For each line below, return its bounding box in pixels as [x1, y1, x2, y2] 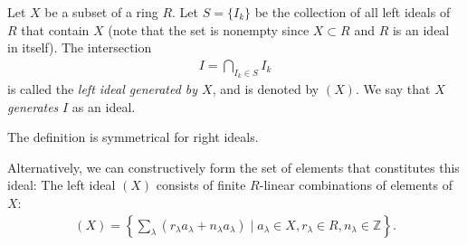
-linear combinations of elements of [259, 175, 453, 194]
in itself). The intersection [7, 38, 152, 57]
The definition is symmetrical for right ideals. [7, 127, 259, 146]
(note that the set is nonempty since [108, 20, 310, 39]
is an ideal [392, 20, 450, 39]
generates [7, 97, 59, 116]
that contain [21, 20, 90, 39]
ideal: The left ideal [7, 175, 116, 194]
